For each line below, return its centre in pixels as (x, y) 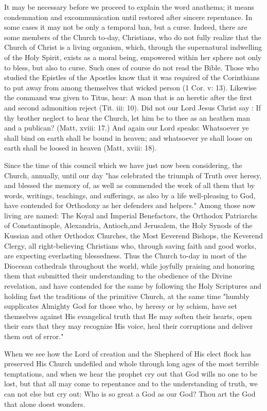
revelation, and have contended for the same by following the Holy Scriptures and (133, 286)
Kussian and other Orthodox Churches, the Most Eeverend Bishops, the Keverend (134, 236)
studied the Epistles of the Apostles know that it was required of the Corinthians (132, 77)
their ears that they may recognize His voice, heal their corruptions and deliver (129, 326)
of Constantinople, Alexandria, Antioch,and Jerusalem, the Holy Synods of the (128, 225)
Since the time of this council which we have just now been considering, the (123, 165)
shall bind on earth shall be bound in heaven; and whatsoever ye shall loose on (128, 137)
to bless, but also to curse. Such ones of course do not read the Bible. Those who (132, 67)
